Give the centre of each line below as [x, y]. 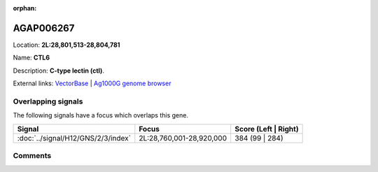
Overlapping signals [48, 101]
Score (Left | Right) [267, 129]
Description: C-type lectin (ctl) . [59, 71]
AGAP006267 [44, 28]
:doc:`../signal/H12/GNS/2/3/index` [74, 138]
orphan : [25, 8]
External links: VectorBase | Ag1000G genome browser [92, 83]
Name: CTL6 [31, 58]
